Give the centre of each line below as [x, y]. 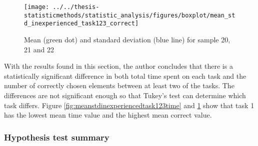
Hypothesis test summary [57, 137]
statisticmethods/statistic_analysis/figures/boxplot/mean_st [130, 15]
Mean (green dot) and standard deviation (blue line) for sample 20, [127, 39]
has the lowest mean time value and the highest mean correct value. [108, 115]
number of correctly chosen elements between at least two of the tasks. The [119, 85]
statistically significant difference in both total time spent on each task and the [125, 75]
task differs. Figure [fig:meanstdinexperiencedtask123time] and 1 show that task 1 [129, 105]
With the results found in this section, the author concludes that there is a [118, 66]
